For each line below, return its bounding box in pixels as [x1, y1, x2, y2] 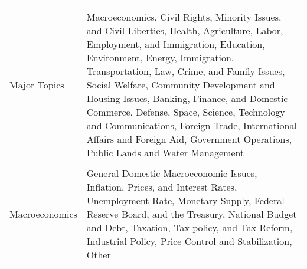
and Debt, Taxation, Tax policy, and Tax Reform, [86, 221, 293, 234]
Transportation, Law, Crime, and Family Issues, [86, 64, 285, 78]
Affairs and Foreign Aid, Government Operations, [86, 132, 292, 146]
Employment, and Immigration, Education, [86, 37, 265, 51]
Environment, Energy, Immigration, [86, 51, 234, 64]
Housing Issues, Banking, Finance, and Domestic [86, 91, 288, 105]
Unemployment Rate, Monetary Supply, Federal [86, 193, 285, 207]
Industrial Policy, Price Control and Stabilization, [86, 234, 292, 248]
